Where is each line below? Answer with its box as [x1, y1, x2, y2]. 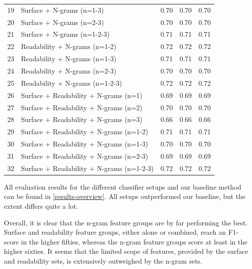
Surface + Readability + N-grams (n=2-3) [21, 150, 148, 161]
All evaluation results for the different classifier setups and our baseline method [4, 181, 242, 192]
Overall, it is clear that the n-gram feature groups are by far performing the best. [4, 217, 248, 227]
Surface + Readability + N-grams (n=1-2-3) [21, 163, 154, 173]
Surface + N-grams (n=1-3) [21, 4, 104, 15]
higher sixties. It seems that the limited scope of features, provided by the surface [4, 246, 248, 256]
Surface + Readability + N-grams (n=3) [21, 114, 143, 124]
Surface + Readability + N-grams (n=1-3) [21, 139, 148, 149]
